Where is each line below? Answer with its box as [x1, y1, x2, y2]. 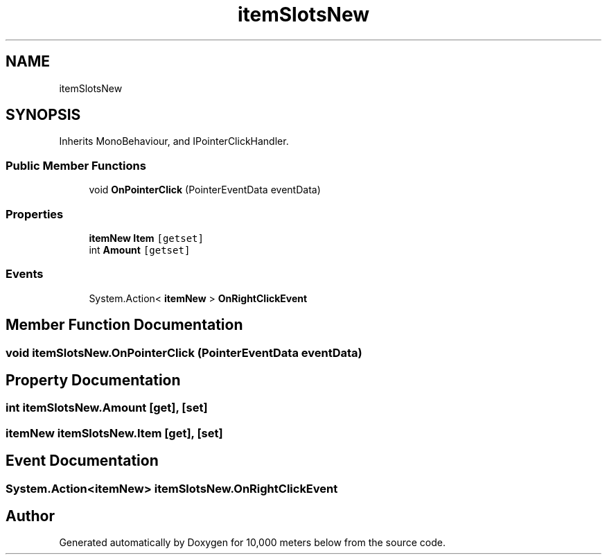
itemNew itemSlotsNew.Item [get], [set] [6, 426, 223, 440]
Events [6, 267, 44, 281]
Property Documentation [6, 371, 181, 389]
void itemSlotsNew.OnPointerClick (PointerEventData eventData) [6, 345, 362, 360]
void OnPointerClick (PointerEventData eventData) [89, 184, 321, 196]
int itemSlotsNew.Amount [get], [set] [6, 401, 208, 415]
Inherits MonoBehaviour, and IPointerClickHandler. [59, 135, 289, 148]
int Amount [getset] [89, 243, 191, 256]
